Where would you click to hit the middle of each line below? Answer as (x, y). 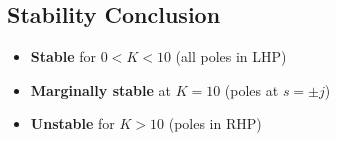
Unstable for (72, 123)
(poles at (251, 89)
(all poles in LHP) (231, 56)
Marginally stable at (100, 89)
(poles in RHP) (215, 123)
